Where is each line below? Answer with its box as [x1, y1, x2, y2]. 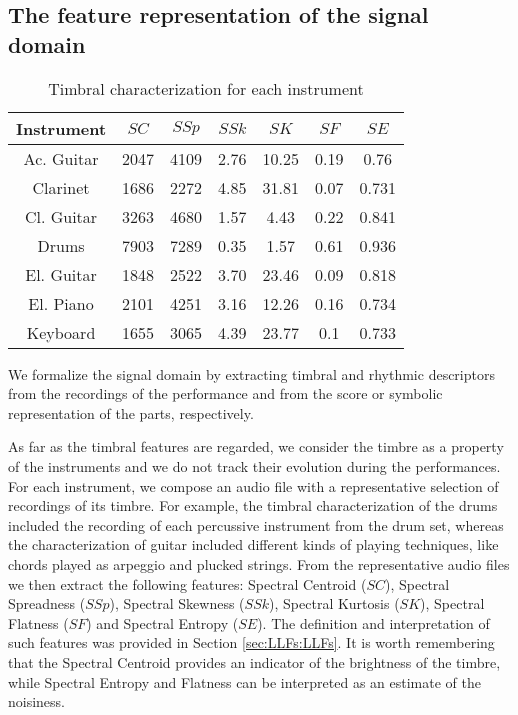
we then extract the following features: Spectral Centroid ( [8, 573, 367, 594]
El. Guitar [25, 262, 97, 286]
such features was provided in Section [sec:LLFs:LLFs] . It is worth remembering [8, 632, 495, 653]
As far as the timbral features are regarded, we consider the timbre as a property [8, 436, 504, 457]
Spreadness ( [8, 593, 86, 614]
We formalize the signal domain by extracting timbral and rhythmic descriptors [8, 363, 495, 384]
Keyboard [26, 320, 96, 344]
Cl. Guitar [24, 204, 98, 228]
